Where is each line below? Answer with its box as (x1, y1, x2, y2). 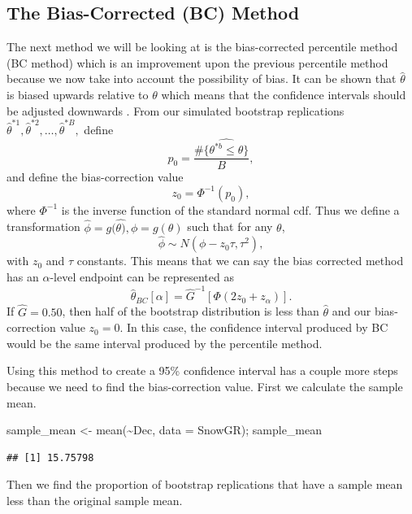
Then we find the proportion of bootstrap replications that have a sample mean (7, 476, 403, 493)
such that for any (187, 218, 273, 235)
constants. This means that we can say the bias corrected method (76, 252, 404, 269)
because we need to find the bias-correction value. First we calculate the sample (7, 377, 403, 394)
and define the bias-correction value (7, 168, 184, 185)
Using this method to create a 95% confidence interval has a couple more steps (7, 362, 398, 379)
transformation (7, 218, 80, 235)
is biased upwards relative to (7, 85, 149, 102)
